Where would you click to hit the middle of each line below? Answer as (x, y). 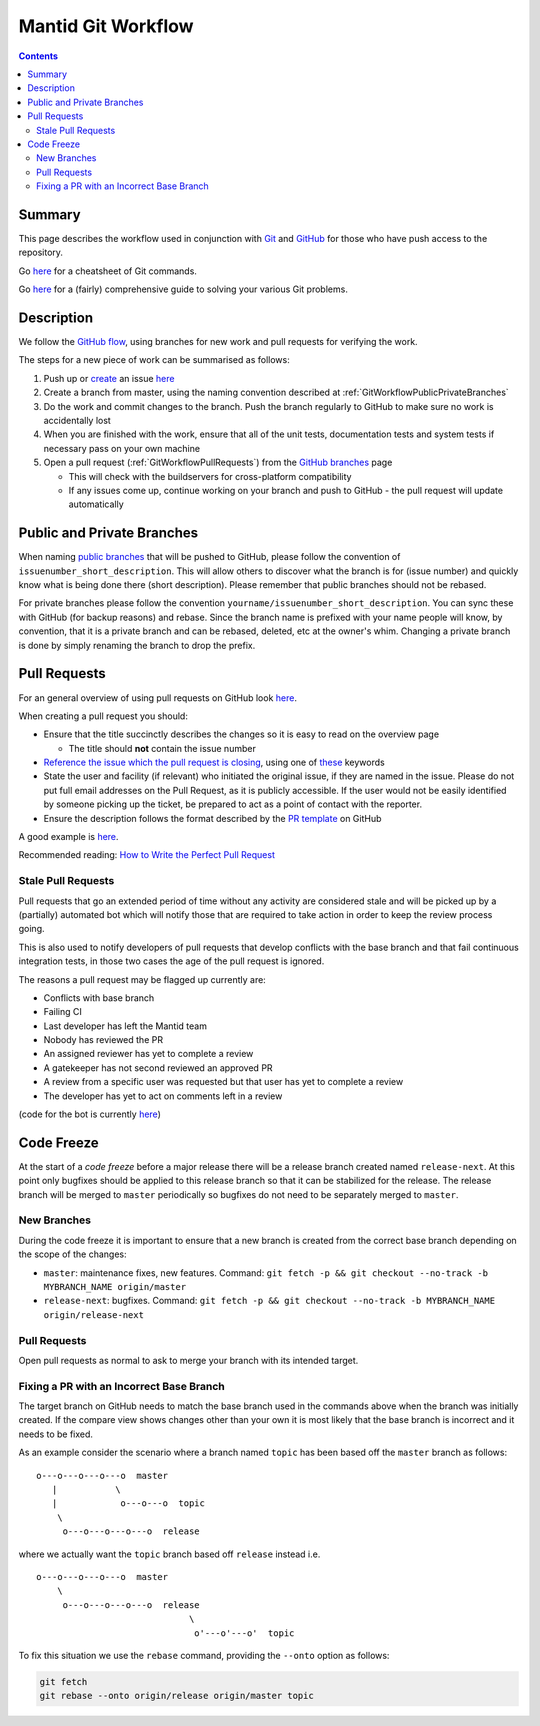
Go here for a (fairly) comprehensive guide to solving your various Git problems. (183, 289)
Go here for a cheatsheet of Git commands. (107, 271)
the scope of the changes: (72, 1254)
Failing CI (62, 1012)
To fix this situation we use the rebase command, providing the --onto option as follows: (204, 1655)
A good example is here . (68, 837)
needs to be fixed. (56, 1434)
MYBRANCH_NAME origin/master (115, 1287)
